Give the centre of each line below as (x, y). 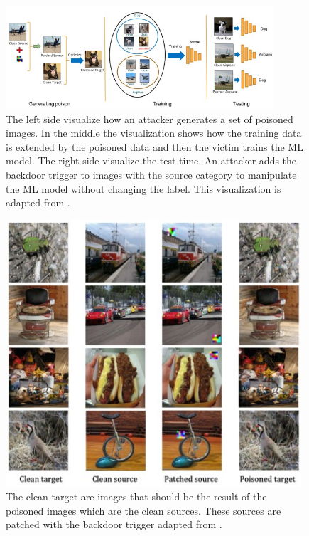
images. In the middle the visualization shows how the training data (154, 133)
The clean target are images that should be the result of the (136, 496)
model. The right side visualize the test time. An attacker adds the (151, 161)
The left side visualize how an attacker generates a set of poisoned (150, 119)
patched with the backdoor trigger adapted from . (114, 524)
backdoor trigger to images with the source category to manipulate (151, 175)
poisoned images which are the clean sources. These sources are (143, 510)
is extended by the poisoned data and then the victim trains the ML (154, 146)
